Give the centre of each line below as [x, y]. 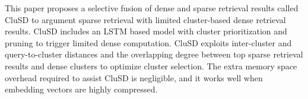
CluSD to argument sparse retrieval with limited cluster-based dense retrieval [145, 19]
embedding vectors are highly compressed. [81, 89]
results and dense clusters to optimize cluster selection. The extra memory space [151, 66]
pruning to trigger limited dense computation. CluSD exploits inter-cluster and [148, 42]
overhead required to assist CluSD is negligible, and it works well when [134, 77]
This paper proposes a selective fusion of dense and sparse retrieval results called [152, 8]
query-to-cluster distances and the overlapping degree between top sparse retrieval [154, 54]
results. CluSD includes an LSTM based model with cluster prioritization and [146, 31]
